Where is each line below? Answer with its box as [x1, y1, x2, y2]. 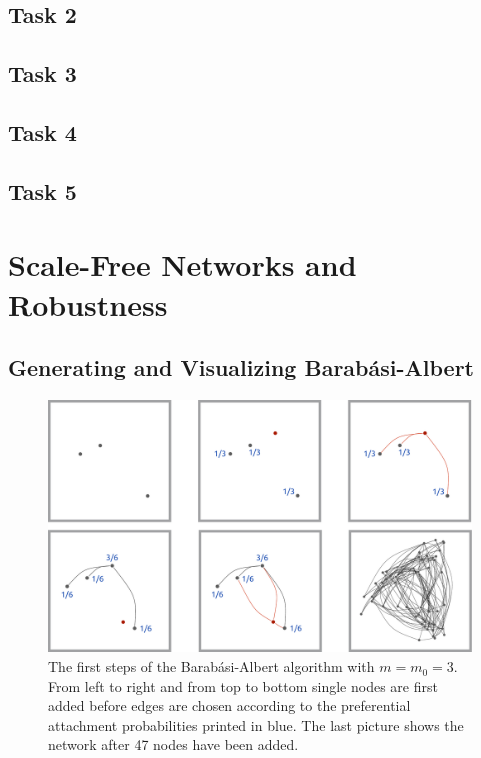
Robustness [8, 283, 168, 324]
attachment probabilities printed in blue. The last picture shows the [48, 714, 464, 735]
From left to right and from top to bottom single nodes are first [48, 675, 438, 696]
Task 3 [8, 58, 77, 89]
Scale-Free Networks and [8, 244, 357, 285]
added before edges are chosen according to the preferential [48, 695, 411, 716]
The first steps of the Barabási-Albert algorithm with [48, 656, 375, 677]
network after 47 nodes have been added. [48, 734, 299, 755]
